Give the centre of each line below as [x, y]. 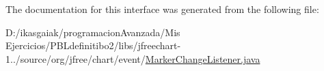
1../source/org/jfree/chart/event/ [76, 58]
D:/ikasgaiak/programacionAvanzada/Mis [93, 32]
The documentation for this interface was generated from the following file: [162, 9]
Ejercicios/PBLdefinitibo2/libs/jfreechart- [93, 45]
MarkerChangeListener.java [203, 58]
